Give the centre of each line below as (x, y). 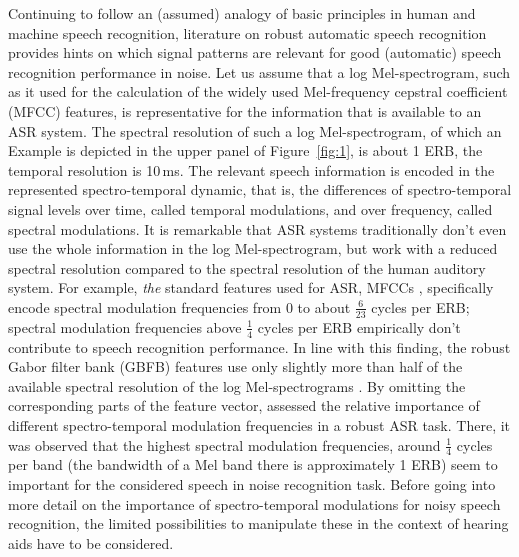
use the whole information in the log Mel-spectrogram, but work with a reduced (253, 248)
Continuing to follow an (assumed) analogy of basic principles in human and (242, 13)
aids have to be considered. (91, 542)
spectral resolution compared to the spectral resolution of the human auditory (247, 267)
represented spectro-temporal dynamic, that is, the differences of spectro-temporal (260, 189)
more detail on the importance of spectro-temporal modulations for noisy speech (254, 503)
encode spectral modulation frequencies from (145, 306)
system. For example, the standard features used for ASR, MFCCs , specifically (251, 287)
